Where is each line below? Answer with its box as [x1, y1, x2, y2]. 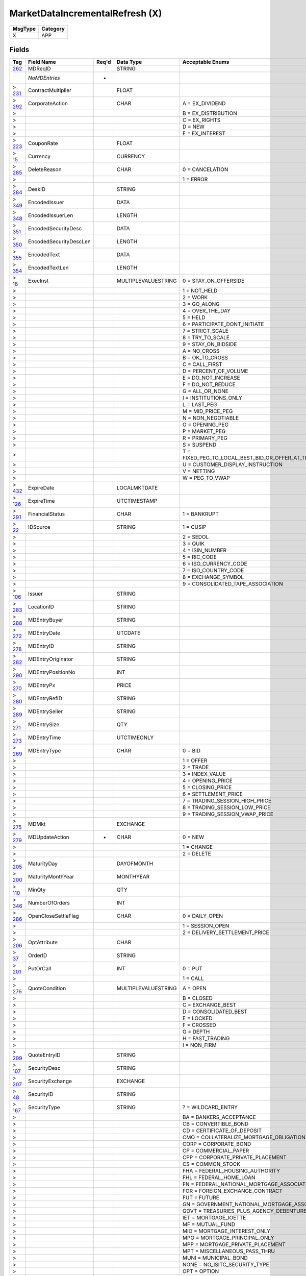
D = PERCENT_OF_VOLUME [182, 367, 248, 375]
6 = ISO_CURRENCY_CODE [182, 560, 247, 568]
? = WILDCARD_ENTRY [182, 1104, 238, 1111]
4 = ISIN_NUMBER [182, 547, 227, 554]
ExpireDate [28, 484, 55, 492]
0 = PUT [182, 965, 202, 972]
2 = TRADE [182, 764, 209, 771]
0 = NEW [182, 833, 204, 841]
